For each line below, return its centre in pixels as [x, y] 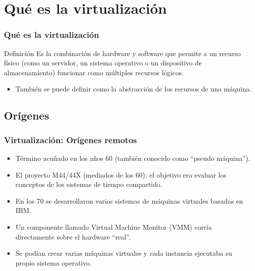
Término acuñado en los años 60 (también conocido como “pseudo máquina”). [133, 158]
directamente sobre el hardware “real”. [73, 236]
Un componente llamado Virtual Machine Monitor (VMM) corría [113, 226]
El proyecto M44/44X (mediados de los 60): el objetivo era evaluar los [121, 174]
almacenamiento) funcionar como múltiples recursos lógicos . [94, 72]
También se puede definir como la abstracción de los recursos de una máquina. [133, 89]
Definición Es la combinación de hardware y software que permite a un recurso [122, 53]
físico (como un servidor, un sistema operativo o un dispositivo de [103, 63]
